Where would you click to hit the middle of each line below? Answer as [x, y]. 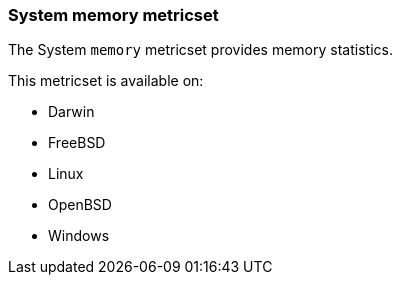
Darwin [71, 112]
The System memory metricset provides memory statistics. [200, 50]
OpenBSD [80, 205]
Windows [79, 236]
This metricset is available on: [106, 81]
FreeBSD [77, 143]
